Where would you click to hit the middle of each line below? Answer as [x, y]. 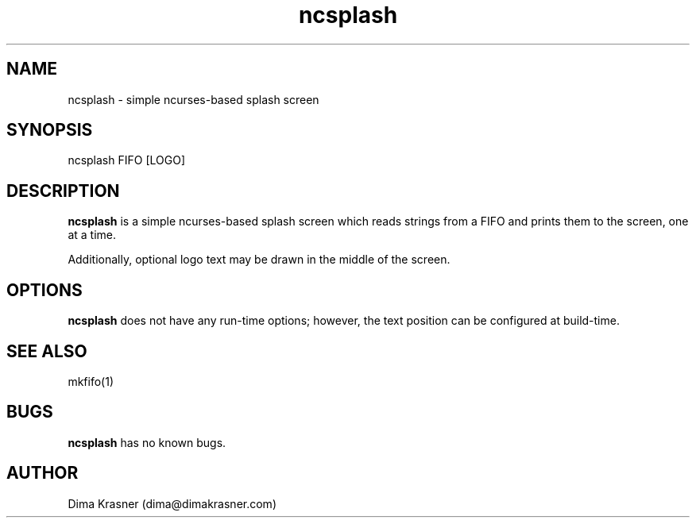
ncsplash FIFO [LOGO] [126, 160]
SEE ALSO [47, 351]
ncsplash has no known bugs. [147, 442]
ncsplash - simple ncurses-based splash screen [193, 99]
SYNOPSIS [50, 130]
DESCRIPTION [63, 191]
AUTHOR [43, 473]
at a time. [92, 235]
